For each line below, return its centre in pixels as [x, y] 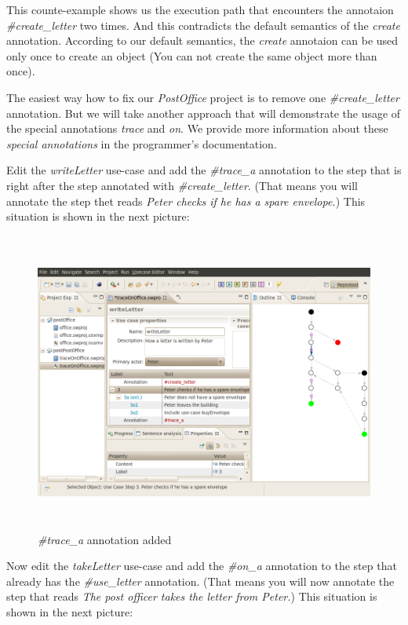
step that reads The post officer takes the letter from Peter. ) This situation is [192, 596]
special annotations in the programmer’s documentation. [142, 143]
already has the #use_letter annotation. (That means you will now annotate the [200, 581]
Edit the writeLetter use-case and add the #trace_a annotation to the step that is [204, 170]
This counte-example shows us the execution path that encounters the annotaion [200, 9]
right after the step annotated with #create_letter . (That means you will [182, 185]
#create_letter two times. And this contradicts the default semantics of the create [203, 25]
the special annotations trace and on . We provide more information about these [197, 128]
